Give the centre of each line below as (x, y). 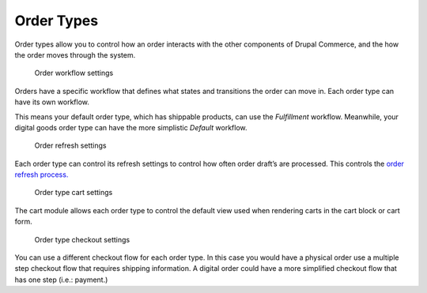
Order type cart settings (74, 193)
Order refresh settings (70, 145)
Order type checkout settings (82, 239)
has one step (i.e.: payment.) (61, 280)
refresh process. (42, 175)
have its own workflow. (52, 102)
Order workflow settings (74, 73)
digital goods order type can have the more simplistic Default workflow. (131, 127)
